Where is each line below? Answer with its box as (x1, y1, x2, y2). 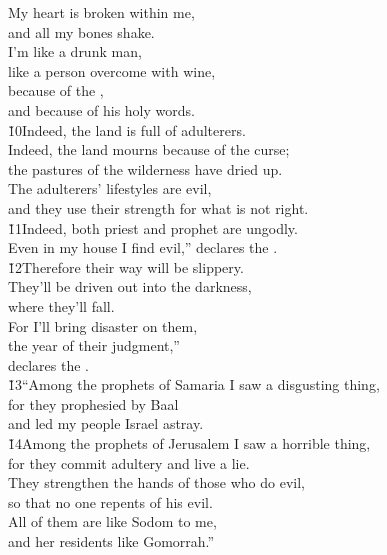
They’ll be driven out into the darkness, (8, 276, 252, 297)
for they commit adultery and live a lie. (8, 452, 250, 473)
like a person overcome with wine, (8, 60, 216, 81)
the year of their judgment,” (8, 335, 180, 356)
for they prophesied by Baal (8, 393, 179, 414)
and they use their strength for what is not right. (8, 197, 309, 218)
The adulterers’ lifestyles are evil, (8, 178, 212, 199)
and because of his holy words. (8, 99, 195, 120)
